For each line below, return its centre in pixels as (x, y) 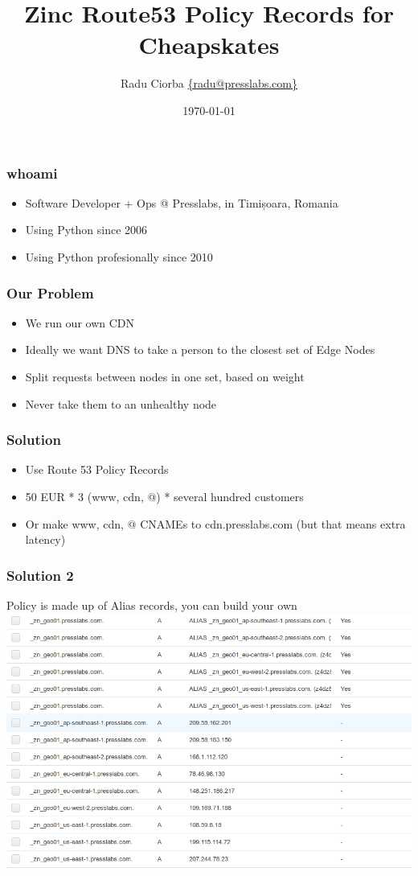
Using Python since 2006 (86, 230)
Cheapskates (209, 45)
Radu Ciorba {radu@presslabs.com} (209, 83)
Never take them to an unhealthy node (121, 403)
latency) (45, 539)
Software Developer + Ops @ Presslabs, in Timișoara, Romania (182, 202)
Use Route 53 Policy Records (97, 469)
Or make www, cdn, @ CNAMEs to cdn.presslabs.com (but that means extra (215, 523)
